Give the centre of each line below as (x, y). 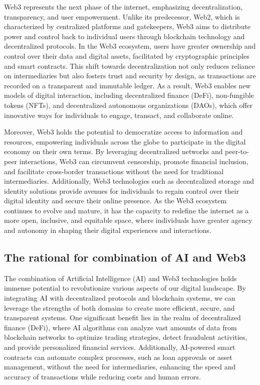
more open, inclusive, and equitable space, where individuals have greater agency (128, 220)
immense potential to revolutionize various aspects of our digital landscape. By (125, 288)
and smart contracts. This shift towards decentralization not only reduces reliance (129, 66)
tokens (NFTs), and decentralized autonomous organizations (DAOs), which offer (128, 105)
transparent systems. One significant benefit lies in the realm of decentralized (122, 317)
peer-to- (237, 151)
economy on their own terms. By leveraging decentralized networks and (113, 151)
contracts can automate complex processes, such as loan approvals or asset (118, 357)
